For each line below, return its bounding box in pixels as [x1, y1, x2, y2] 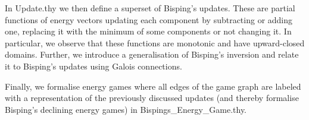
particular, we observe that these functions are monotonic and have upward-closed [5, 36, 305, 49]
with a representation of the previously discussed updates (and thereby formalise [5, 91, 299, 104]
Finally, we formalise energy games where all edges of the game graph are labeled [5, 80, 301, 92]
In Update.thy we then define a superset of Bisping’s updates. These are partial [5, 2, 295, 14]
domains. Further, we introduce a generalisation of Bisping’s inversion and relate [5, 48, 299, 61]
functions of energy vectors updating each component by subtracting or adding [5, 13, 293, 26]
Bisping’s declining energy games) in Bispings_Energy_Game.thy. [5, 103, 246, 115]
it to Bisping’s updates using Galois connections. [5, 59, 182, 72]
